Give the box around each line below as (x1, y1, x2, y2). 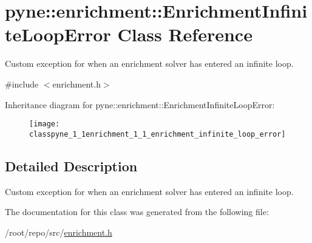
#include (5, 77, 39, 90)
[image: (29, 120, 60, 129)
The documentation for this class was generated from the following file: (5, 205, 269, 218)
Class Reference (117, 22, 253, 47)
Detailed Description (5, 156, 138, 175)
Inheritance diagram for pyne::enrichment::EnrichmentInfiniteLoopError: (5, 98, 275, 111)
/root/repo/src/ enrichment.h (5, 225, 112, 238)
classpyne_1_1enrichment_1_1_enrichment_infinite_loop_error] (29, 129, 286, 139)
